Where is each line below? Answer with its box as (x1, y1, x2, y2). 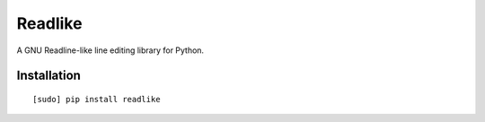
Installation (16, 68, 81, 83)
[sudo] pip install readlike (32, 94, 161, 104)
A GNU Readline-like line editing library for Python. (16, 45, 205, 56)
